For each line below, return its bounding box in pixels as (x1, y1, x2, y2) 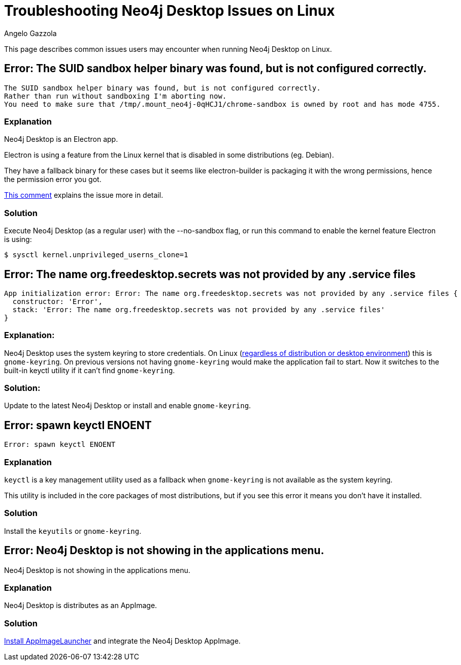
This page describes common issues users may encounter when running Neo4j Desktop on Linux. (4, 44, 332, 53)
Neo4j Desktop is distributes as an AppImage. (4, 601, 157, 610)
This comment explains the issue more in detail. (4, 191, 163, 200)
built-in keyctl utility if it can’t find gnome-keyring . (4, 366, 175, 375)
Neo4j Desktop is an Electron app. (4, 135, 118, 144)
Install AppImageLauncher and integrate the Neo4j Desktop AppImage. (4, 637, 241, 646)
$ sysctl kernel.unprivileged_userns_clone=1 (4, 251, 188, 259)
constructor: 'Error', (12, 297, 103, 306)
